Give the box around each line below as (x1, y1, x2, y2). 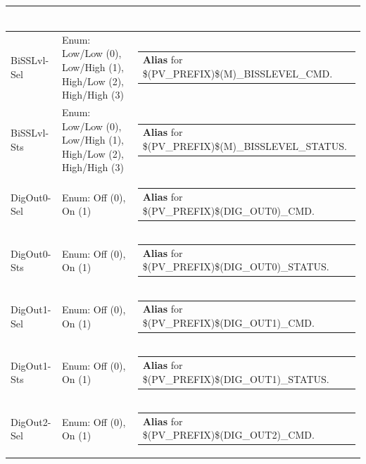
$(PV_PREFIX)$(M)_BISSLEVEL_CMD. (142, 65, 333, 80)
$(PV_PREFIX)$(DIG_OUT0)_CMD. (142, 203, 315, 218)
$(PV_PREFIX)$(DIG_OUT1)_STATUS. (142, 371, 329, 386)
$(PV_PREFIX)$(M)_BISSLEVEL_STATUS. (142, 139, 347, 153)
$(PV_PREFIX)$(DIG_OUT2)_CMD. (142, 427, 315, 442)
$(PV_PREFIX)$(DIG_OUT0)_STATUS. (142, 259, 329, 274)
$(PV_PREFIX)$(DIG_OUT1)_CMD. (142, 315, 315, 330)
